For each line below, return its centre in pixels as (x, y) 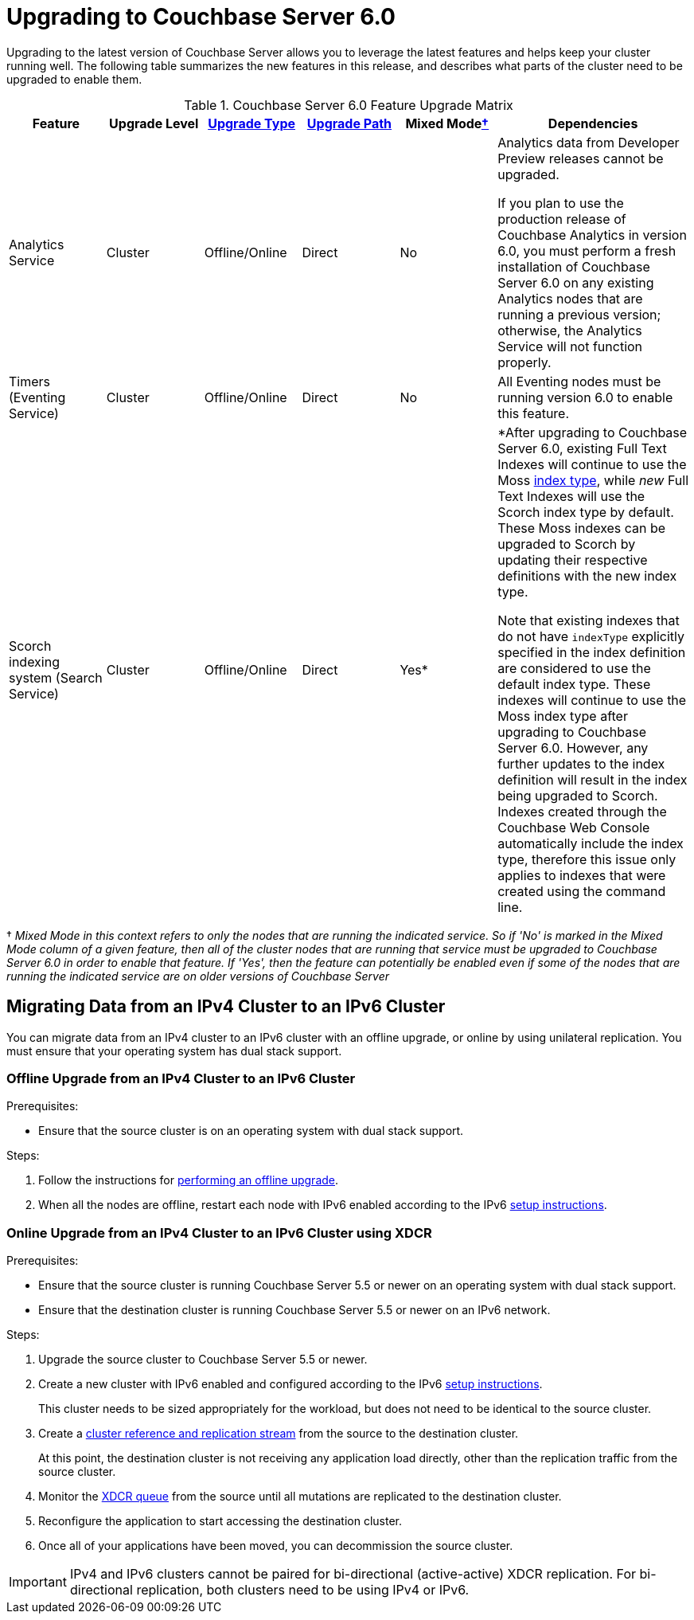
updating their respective (573, 560)
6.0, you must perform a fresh (587, 250)
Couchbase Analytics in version (592, 235)
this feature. (534, 413)
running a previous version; (579, 314)
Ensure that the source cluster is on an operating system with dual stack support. (251, 1131)
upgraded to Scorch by (567, 544)
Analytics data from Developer (589, 142)
